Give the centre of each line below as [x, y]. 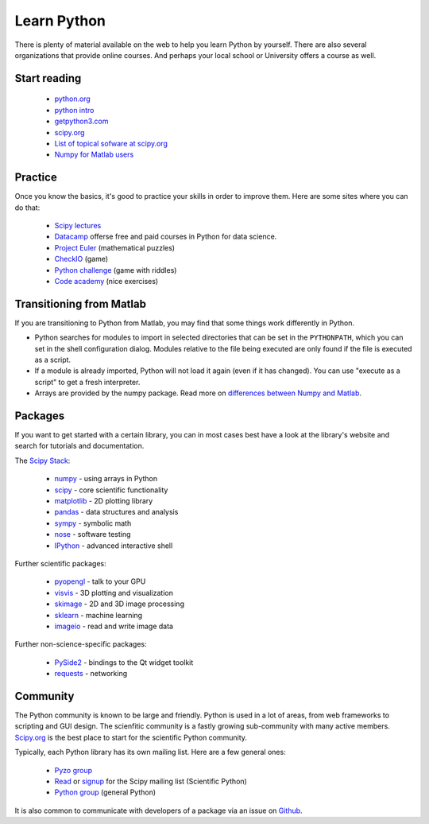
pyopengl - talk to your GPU [100, 581]
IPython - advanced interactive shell [114, 546]
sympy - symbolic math [93, 523]
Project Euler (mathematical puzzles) [114, 247]
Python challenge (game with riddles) [116, 270]
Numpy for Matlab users [94, 154]
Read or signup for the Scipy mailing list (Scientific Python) [151, 781]
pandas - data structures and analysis [116, 512]
